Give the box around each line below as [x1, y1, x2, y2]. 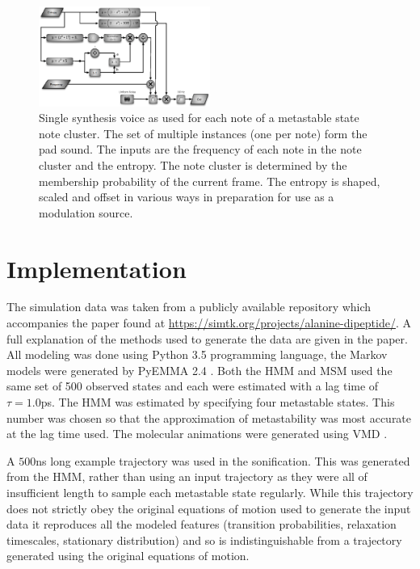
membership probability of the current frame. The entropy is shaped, [39, 172, 380, 189]
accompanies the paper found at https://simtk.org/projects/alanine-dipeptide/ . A [6, 314, 411, 331]
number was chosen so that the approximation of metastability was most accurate [6, 409, 412, 426]
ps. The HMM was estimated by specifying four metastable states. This [40, 394, 395, 411]
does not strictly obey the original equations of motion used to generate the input [6, 499, 411, 516]
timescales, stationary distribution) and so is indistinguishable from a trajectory [6, 531, 402, 548]
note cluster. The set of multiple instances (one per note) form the [39, 124, 367, 141]
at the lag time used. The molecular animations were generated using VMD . [6, 425, 388, 442]
